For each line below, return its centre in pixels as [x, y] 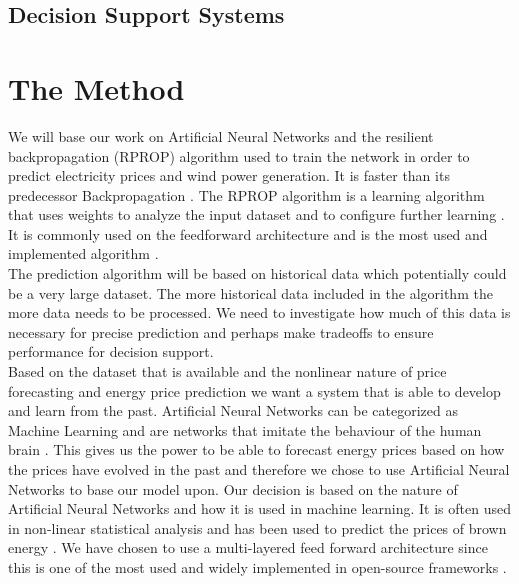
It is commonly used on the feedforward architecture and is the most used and [248, 233]
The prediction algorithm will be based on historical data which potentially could [257, 273]
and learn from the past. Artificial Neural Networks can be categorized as [233, 410]
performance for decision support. [111, 351]
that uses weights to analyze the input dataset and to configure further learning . [256, 214]
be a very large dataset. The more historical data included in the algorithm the [250, 292]
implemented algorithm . [83, 253]
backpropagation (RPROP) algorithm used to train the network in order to [239, 155]
